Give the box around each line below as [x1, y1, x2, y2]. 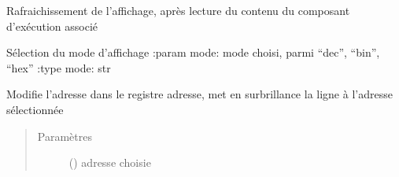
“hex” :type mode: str [6, 59, 111, 76]
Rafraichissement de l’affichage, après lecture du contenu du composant [6, 2, 350, 18]
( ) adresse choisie [68, 154, 151, 171]
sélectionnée [6, 101, 64, 117]
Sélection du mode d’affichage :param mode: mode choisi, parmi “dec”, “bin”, [6, 44, 380, 61]
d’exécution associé [6, 17, 98, 34]
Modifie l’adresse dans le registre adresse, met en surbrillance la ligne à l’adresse [6, 86, 393, 102]
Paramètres [37, 127, 92, 144]
